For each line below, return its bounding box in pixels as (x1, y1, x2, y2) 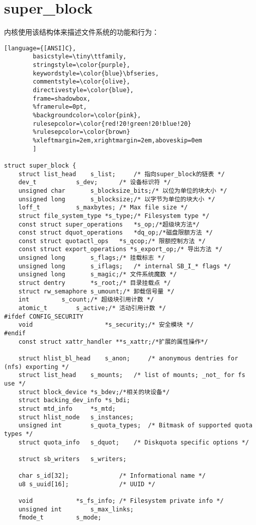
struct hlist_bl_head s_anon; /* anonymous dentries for (18, 355, 238, 362)
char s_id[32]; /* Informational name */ (18, 472, 206, 480)
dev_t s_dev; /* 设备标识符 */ (18, 179, 171, 186)
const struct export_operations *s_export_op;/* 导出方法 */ (18, 246, 223, 253)
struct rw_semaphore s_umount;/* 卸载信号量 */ (18, 287, 175, 295)
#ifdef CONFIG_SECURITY (4, 313, 83, 320)
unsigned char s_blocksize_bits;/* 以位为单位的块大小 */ (18, 187, 227, 194)
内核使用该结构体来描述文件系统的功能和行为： (4, 27, 159, 37)
